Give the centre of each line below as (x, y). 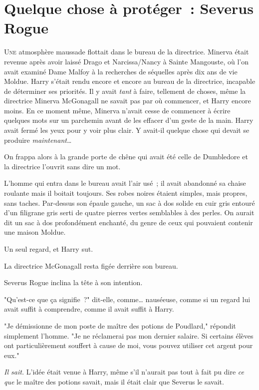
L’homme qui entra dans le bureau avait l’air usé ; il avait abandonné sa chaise (125, 183)
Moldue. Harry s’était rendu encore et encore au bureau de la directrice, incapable (130, 81)
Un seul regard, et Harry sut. (49, 249)
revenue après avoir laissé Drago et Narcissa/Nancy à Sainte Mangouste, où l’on (127, 61)
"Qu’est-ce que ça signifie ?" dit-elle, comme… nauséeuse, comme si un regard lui (127, 299)
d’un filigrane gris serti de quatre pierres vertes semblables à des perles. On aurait (129, 212)
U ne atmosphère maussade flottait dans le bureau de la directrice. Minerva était (127, 52)
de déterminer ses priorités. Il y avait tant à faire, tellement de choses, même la (125, 91)
